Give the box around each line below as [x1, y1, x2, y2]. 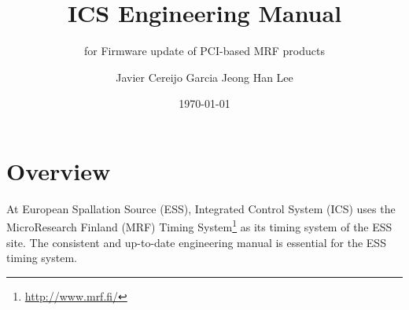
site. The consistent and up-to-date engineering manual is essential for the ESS [6, 234, 386, 250]
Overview [6, 154, 111, 186]
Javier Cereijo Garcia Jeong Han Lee [116, 68, 293, 85]
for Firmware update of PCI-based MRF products [84, 42, 325, 59]
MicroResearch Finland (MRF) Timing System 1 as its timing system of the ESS [6, 216, 392, 235]
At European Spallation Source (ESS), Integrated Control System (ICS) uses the [6, 200, 396, 216]
